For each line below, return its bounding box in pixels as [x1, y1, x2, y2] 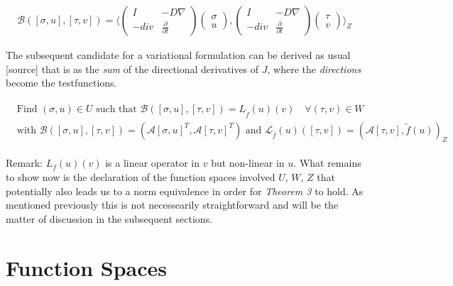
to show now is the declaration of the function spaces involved [6, 170, 275, 185]
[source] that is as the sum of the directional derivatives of [6, 61, 259, 76]
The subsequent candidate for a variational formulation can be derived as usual [6, 48, 351, 62]
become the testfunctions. [6, 75, 117, 90]
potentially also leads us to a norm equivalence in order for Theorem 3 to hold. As [6, 183, 364, 198]
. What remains [293, 155, 361, 170]
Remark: [6, 155, 43, 170]
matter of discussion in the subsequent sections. [6, 211, 213, 226]
